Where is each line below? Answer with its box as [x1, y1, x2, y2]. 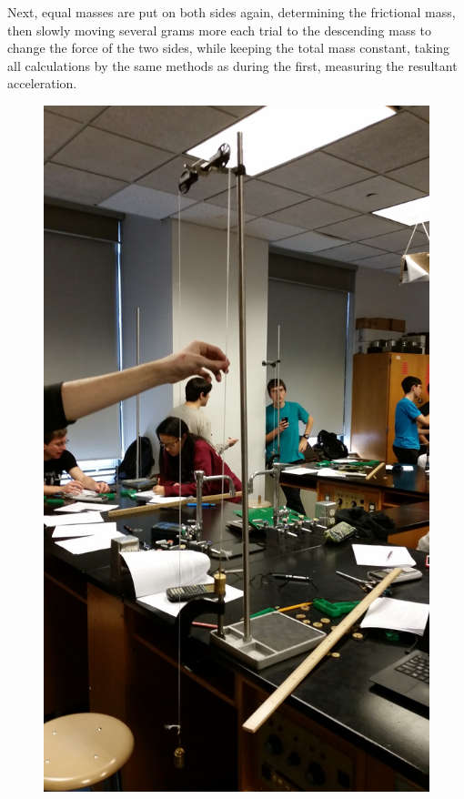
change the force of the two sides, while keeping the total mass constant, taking [7, 38, 450, 57]
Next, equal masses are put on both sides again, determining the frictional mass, [7, 3, 456, 21]
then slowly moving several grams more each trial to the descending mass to [7, 20, 432, 39]
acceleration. [7, 74, 77, 93]
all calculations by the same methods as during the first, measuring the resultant [7, 56, 458, 75]
